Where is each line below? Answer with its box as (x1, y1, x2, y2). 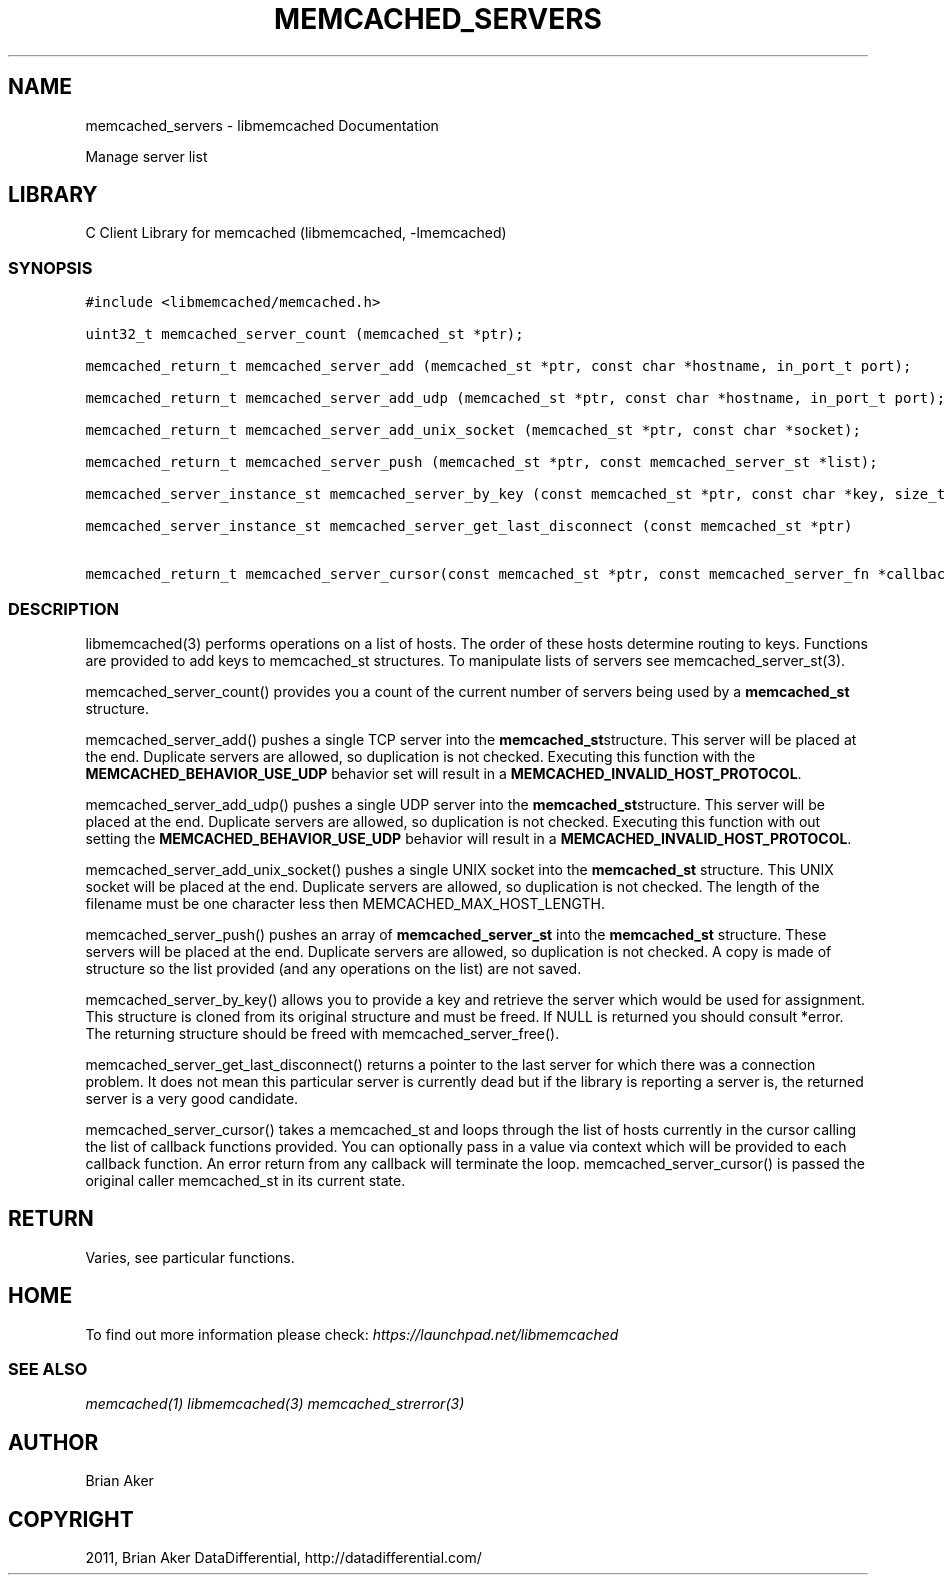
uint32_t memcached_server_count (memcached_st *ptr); (85, 326, 524, 343)
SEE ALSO (8, 1359, 88, 1379)
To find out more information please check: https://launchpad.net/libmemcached (85, 1325, 619, 1343)
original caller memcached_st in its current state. (85, 1171, 406, 1189)
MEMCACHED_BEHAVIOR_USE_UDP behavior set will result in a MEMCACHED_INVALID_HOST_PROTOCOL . (85, 764, 802, 782)
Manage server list (85, 147, 208, 165)
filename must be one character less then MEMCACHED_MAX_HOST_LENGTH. (85, 894, 605, 912)
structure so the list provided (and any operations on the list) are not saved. (85, 959, 582, 977)
